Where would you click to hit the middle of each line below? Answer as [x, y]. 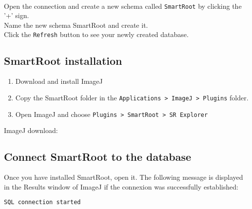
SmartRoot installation [63, 61]
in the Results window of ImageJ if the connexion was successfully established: [121, 186]
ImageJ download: [31, 130]
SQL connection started [42, 202]
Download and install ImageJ [59, 81]
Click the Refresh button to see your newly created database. [96, 34]
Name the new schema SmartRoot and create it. [76, 25]
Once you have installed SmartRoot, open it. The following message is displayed [124, 177]
